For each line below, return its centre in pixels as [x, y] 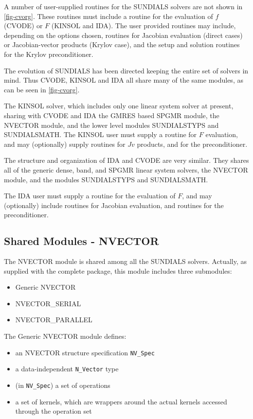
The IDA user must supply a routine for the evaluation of [90, 196]
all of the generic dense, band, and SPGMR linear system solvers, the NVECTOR [126, 169]
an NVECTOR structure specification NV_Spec [85, 352]
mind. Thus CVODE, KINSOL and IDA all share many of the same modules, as [124, 80]
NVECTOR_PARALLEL [54, 320]
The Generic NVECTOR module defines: [65, 336]
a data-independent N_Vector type [67, 369]
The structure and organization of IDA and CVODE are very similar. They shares [126, 160]
